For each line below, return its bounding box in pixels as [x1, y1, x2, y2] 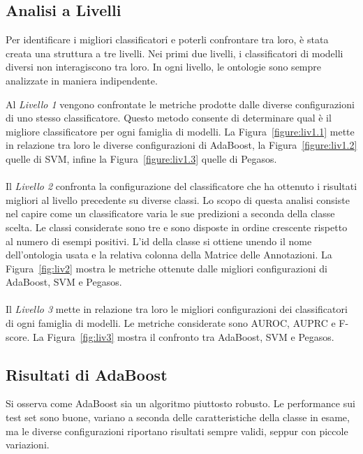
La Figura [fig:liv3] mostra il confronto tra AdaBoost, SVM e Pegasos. [32, 329, 334, 344]
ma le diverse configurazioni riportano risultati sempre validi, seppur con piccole [6, 423, 348, 438]
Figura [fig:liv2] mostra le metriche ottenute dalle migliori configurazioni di [6, 261, 327, 275]
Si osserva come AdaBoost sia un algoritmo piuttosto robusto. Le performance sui [6, 396, 355, 411]
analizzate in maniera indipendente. [6, 73, 158, 87]
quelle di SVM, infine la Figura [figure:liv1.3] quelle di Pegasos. [6, 151, 277, 166]
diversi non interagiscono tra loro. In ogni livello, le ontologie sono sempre [6, 59, 322, 74]
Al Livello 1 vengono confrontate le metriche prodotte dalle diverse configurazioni [6, 96, 355, 111]
